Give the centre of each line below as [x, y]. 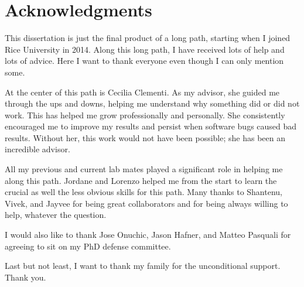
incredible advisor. [37, 149]
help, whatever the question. [56, 215]
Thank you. [25, 277]
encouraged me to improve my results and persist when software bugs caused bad [151, 126]
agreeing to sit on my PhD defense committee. [88, 246]
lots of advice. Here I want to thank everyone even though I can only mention [144, 61]
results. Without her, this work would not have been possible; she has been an [145, 137]
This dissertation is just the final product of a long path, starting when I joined [148, 38]
